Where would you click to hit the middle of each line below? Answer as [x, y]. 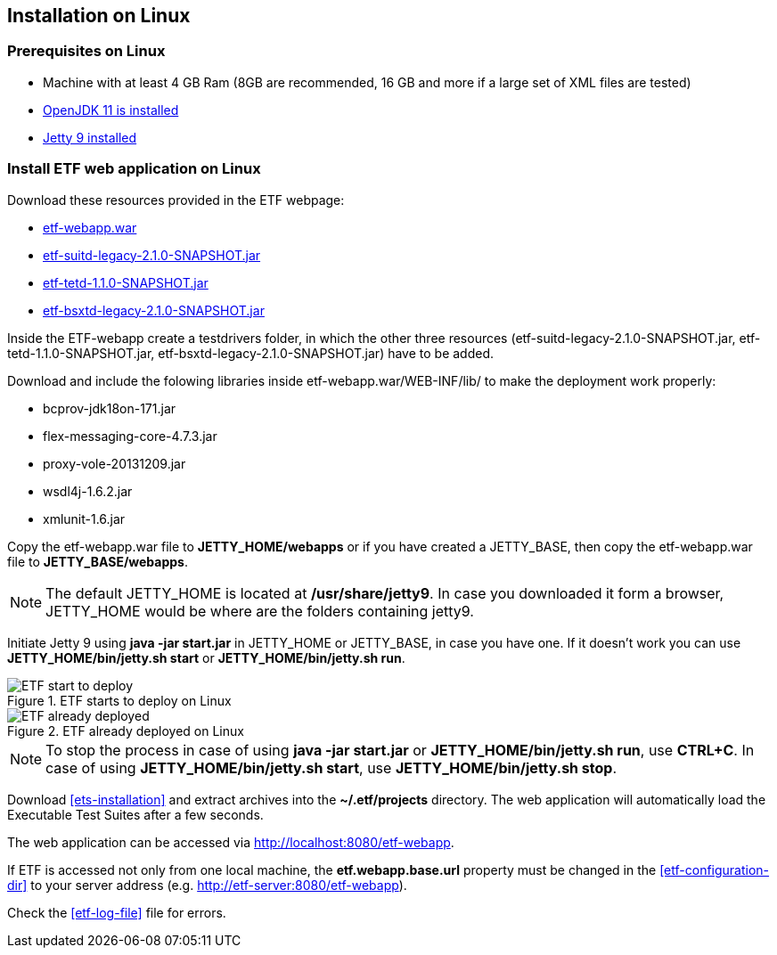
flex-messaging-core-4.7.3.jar [130, 436]
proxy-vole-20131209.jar [115, 463]
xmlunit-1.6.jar [84, 518]
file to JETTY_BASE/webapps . [98, 561]
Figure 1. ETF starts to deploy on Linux [119, 700]
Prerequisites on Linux [86, 51]
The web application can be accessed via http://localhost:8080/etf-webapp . [231, 842]
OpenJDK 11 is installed [111, 110]
